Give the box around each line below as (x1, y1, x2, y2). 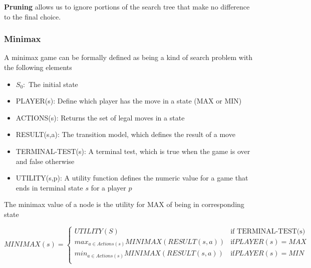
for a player (91, 182, 126, 192)
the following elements (4, 62, 72, 72)
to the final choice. (4, 11, 61, 21)
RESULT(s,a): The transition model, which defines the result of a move (16, 129, 235, 139)
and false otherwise (16, 155, 75, 166)
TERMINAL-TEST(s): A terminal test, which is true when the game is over (16, 145, 250, 156)
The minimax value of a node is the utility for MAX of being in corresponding (4, 199, 244, 209)
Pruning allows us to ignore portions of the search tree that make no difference (4, 1, 250, 11)
